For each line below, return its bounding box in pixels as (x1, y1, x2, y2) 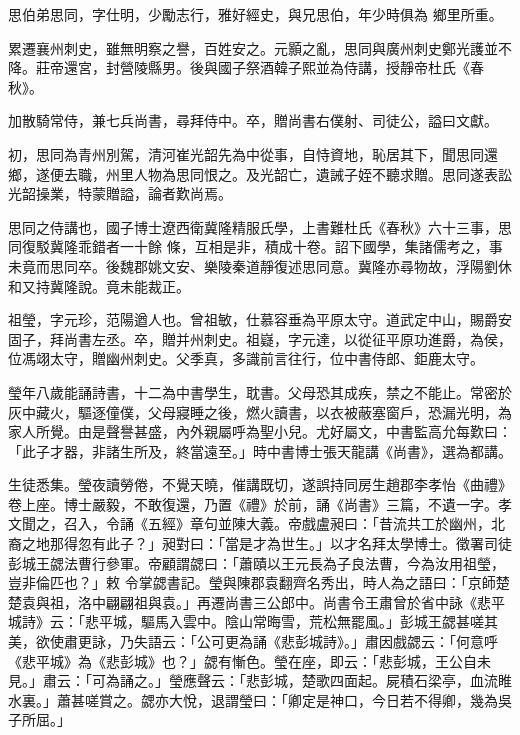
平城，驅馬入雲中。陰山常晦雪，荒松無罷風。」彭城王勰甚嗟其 (98, 611, 498, 632)
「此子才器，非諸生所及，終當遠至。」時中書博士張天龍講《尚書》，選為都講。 (8, 440, 512, 461)
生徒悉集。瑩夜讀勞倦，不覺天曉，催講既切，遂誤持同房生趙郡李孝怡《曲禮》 (8, 474, 512, 495)
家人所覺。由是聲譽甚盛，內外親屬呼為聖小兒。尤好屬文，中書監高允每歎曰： (8, 421, 512, 442)
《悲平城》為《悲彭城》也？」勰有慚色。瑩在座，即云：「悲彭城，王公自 (8, 650, 477, 671)
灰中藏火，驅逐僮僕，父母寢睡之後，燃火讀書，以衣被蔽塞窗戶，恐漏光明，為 (8, 401, 512, 422)
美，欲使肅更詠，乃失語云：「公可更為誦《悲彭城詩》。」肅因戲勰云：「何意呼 (8, 631, 498, 652)
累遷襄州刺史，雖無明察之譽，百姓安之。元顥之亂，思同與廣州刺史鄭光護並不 (8, 37, 512, 58)
